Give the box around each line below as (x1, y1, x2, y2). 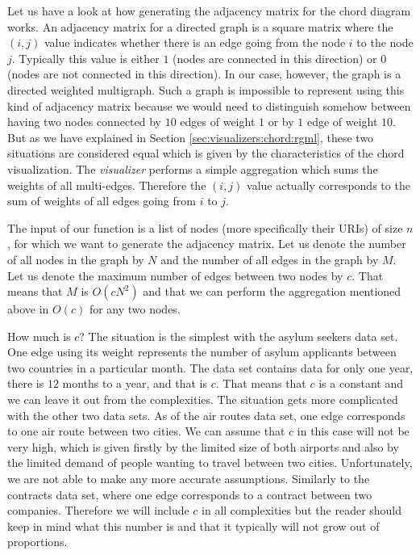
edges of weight (180, 113, 256, 130)
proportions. (7, 533, 68, 550)
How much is (7, 327, 71, 344)
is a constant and (318, 375, 403, 392)
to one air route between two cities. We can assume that (7, 423, 285, 439)
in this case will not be (297, 423, 410, 439)
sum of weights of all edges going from (7, 192, 196, 209)
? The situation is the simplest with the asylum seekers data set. (79, 327, 398, 344)
